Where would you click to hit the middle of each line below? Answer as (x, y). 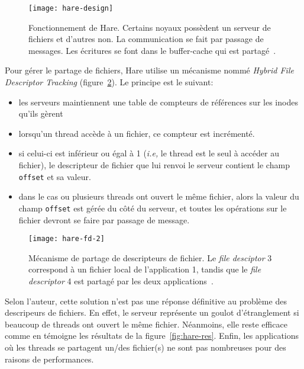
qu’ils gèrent (41, 113)
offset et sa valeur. (55, 176)
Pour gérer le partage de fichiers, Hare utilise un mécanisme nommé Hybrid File (149, 70)
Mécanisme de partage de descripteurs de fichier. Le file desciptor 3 (150, 257)
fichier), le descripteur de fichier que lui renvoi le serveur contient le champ (154, 165)
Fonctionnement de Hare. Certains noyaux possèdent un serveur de (150, 27)
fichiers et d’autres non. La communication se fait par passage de (146, 39)
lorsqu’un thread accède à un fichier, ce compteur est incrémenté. (137, 133)
